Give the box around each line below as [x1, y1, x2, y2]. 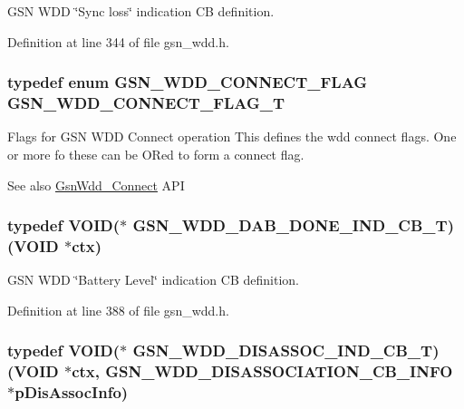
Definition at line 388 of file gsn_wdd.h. [7, 300, 229, 319]
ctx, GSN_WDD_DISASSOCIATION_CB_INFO [72, 360, 453, 383]
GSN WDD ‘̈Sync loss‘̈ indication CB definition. [7, 2, 275, 20]
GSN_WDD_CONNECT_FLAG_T [7, 92, 285, 114]
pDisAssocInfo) [14, 381, 129, 404]
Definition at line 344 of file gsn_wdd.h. [7, 32, 229, 51]
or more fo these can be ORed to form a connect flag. [7, 144, 304, 163]
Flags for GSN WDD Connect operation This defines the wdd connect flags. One [7, 127, 457, 146]
